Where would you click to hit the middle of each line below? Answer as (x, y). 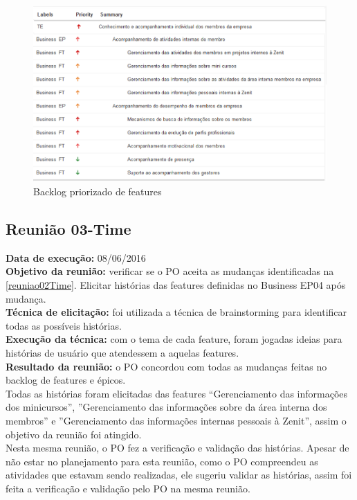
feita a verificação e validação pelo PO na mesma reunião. (128, 488)
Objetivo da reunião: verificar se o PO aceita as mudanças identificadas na (170, 271)
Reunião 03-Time (68, 229)
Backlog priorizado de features (98, 191)
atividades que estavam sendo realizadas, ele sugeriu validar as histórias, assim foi (179, 475)
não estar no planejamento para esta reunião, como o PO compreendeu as (162, 461)
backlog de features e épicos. (66, 380)
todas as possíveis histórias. (64, 325)
